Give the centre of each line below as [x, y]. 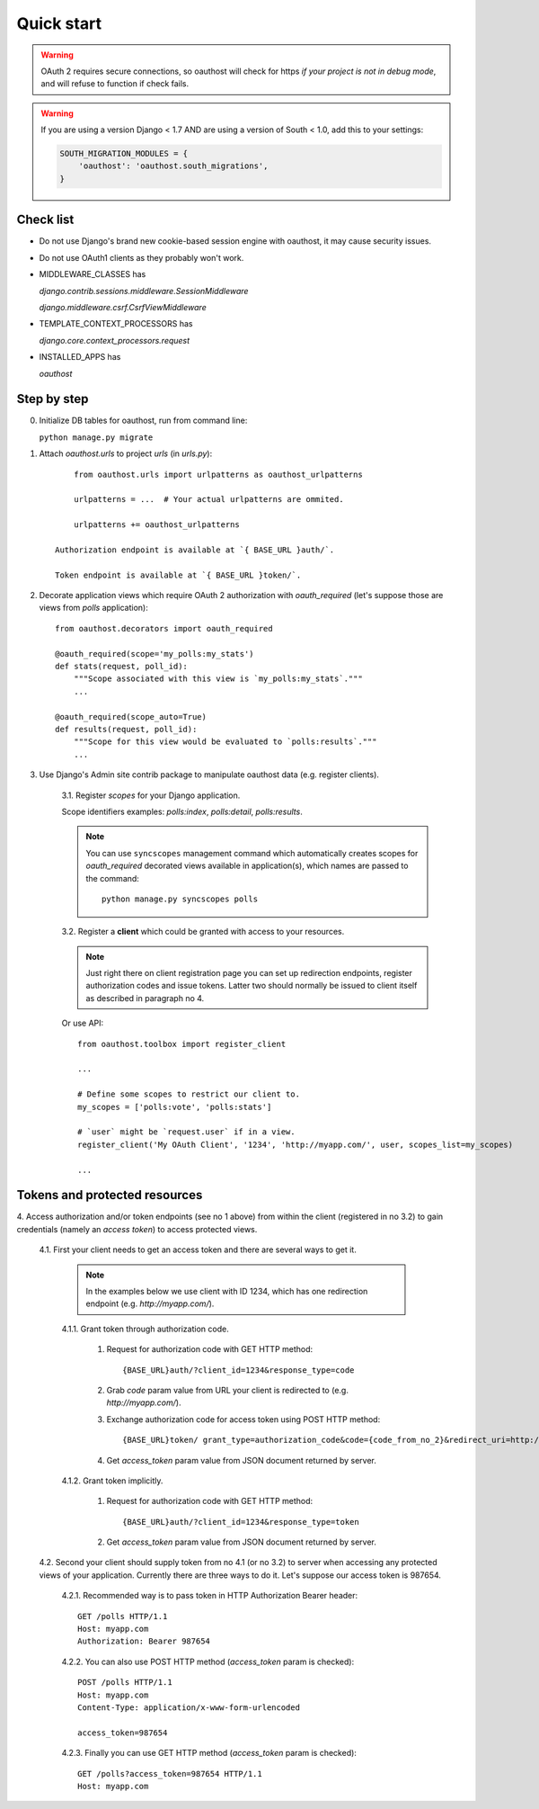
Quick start [59, 23]
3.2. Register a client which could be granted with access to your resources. [203, 932]
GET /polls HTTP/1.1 [123, 1616]
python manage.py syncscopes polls [180, 899]
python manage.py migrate [96, 437]
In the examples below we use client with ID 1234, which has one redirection [227, 1292]
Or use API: [83, 1023]
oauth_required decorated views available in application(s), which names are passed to [247, 866]
